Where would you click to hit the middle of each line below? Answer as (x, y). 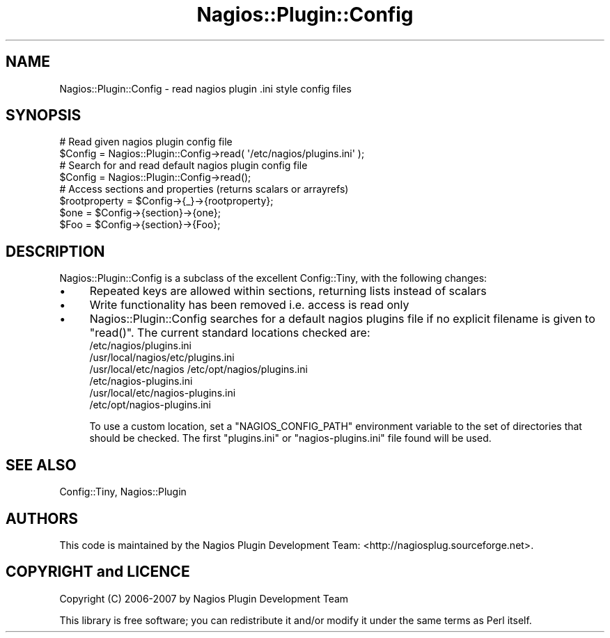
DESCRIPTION (55, 251)
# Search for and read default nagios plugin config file (183, 166)
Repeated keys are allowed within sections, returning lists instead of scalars (288, 291)
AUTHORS (42, 518)
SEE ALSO (41, 465)
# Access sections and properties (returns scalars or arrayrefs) (204, 189)
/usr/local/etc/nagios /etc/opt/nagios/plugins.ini (198, 369)
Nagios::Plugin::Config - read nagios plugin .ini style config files (205, 88)
